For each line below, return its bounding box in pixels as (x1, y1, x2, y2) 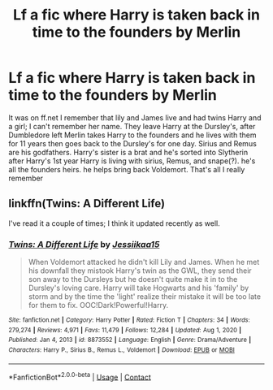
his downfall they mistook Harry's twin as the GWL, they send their (28, 266, 252, 275)
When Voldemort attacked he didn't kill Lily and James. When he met (28, 258, 260, 267)
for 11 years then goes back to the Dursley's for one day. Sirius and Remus (8, 138, 258, 148)
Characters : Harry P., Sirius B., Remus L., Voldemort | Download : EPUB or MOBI (8, 346, 236, 354)
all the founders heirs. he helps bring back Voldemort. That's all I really (8, 164, 245, 174)
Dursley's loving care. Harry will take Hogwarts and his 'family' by (28, 283, 249, 293)
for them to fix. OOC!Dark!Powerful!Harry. (28, 301, 169, 310)
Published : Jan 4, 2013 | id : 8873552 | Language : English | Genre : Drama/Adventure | (8, 336, 252, 344)
